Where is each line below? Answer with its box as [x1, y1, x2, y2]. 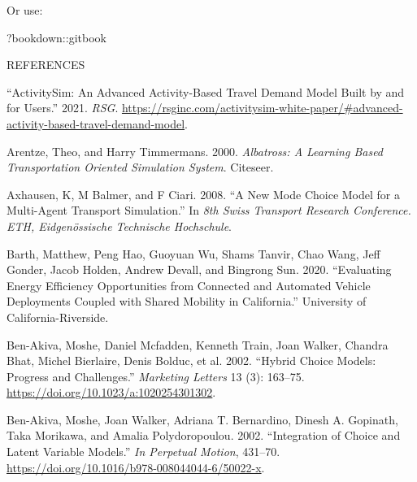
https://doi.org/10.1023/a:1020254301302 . [7, 384, 216, 401]
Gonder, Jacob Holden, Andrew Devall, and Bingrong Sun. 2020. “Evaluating [7, 261, 392, 278]
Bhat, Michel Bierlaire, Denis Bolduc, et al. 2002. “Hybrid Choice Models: [7, 352, 376, 369]
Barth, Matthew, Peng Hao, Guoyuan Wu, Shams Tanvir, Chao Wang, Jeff [7, 245, 380, 262]
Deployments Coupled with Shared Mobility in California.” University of [7, 293, 367, 310]
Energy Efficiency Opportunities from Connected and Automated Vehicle [7, 276, 371, 293]
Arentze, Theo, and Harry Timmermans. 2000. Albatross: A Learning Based [7, 142, 384, 159]
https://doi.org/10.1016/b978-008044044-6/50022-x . [7, 458, 265, 475]
